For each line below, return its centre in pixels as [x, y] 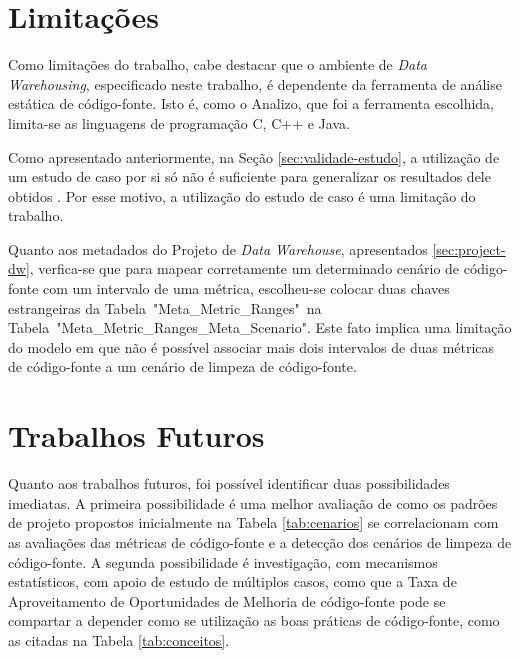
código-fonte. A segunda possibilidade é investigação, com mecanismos [223, 561]
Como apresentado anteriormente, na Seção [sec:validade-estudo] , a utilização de [254, 156]
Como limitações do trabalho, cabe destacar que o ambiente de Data [217, 64]
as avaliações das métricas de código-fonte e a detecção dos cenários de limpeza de [260, 541]
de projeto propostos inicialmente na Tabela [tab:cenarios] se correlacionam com [253, 522]
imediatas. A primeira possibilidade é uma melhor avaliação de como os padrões [253, 502]
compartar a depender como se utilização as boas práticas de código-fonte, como [254, 620]
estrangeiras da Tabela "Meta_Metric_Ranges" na [165, 307]
